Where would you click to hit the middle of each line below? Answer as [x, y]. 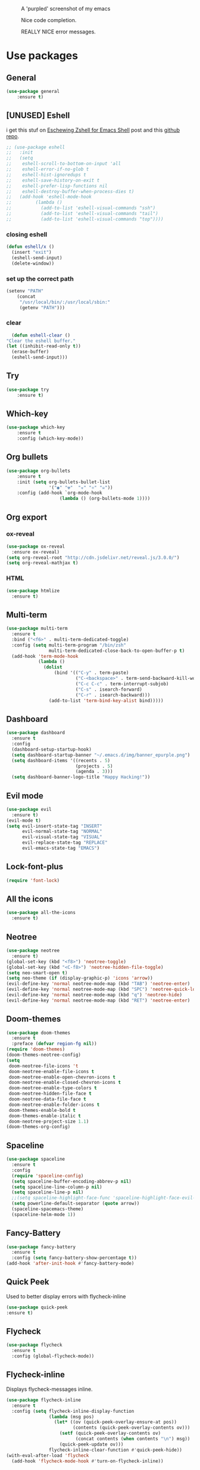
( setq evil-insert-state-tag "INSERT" [54, 826]
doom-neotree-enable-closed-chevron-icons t [65, 1083]
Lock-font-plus [35, 867]
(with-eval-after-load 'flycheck [48, 1455]
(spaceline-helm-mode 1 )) [44, 1214]
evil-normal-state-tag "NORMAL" [62, 832]
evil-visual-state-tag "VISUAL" [62, 837]
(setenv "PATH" [25, 291]
